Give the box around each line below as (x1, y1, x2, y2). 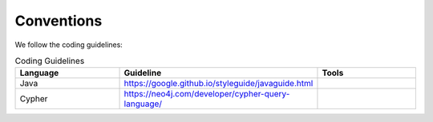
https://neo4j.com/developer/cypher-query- (123, 89, 290, 100)
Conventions (14, 12, 103, 30)
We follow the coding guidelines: (14, 40, 123, 49)
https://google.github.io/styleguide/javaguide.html (123, 78, 314, 89)
